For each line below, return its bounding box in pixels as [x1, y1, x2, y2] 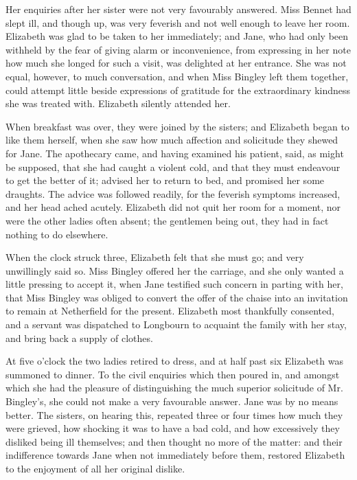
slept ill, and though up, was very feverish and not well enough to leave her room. [5, 15, 350, 30]
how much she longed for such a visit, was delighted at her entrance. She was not [5, 56, 347, 70]
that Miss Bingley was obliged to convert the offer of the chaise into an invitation [5, 290, 348, 304]
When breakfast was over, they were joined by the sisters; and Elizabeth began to [5, 119, 349, 133]
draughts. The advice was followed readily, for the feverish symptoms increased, [5, 186, 341, 201]
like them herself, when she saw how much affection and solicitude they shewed [5, 133, 338, 147]
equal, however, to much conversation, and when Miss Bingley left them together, [5, 69, 349, 83]
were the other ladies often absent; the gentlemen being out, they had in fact [5, 213, 329, 227]
